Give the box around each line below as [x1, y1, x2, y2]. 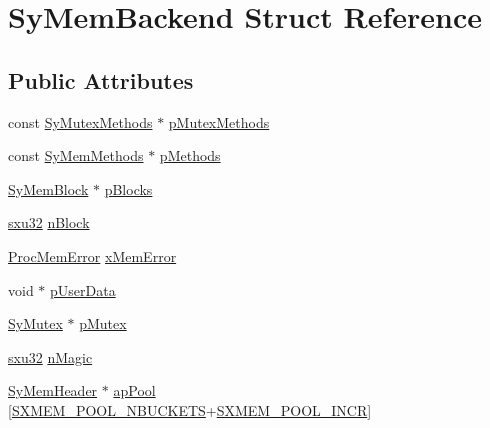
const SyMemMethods [8, 145, 144, 166]
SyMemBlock [8, 178, 89, 199]
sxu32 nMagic [8, 346, 93, 367]
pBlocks [104, 178, 153, 199]
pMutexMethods [168, 111, 270, 132]
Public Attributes [8, 64, 194, 95]
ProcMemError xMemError [8, 245, 177, 266]
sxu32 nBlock [8, 212, 90, 233]
